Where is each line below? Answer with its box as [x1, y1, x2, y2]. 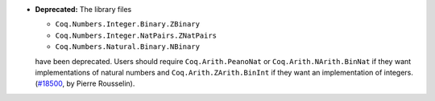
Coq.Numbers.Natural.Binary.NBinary [55, 42, 201, 51]
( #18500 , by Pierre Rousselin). [35, 79, 135, 88]
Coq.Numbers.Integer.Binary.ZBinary [55, 20, 201, 29]
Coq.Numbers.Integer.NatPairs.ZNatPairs [55, 30, 217, 40]
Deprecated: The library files [35, 5, 132, 14]
